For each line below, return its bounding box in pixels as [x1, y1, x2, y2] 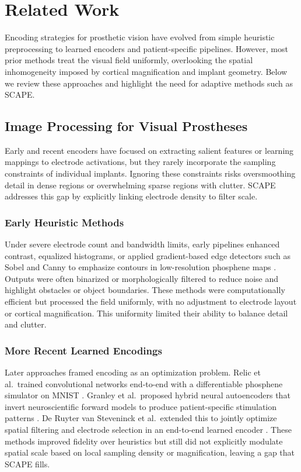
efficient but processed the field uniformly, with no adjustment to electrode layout [5, 295, 297, 308]
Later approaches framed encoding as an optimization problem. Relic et [5, 366, 261, 378]
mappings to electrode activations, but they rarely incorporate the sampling [5, 156, 276, 168]
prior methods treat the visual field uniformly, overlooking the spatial [5, 54, 253, 66]
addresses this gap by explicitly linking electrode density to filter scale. [5, 190, 258, 202]
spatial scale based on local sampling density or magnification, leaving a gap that [5, 446, 295, 459]
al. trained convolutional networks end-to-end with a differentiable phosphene [5, 377, 283, 390]
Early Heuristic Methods [5, 215, 124, 229]
